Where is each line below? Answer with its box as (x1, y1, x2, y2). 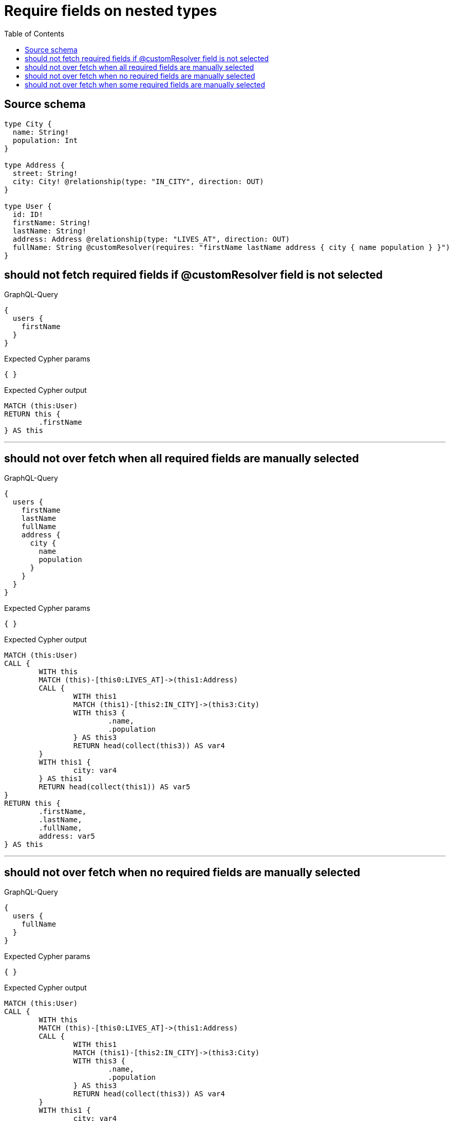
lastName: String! (12, 226, 87, 235)
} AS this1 (39, 774, 82, 783)
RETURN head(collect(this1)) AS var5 (39, 783, 191, 791)
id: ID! (12, 210, 43, 219)
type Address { (4, 160, 65, 169)
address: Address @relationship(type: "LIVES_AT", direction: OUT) (12, 234, 290, 243)
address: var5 (39, 832, 96, 841)
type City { (4, 119, 52, 128)
